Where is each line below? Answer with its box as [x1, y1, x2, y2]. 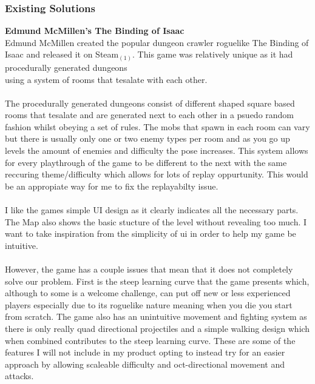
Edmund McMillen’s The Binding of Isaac [5, 24, 185, 37]
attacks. [5, 369, 34, 382]
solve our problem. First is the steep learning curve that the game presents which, [5, 274, 310, 287]
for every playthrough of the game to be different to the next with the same [5, 156, 287, 168]
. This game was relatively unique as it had [132, 48, 293, 61]
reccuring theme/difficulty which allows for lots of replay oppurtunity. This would [5, 168, 308, 180]
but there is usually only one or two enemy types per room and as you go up [5, 132, 290, 145]
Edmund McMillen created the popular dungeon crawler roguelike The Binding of [5, 36, 309, 48]
